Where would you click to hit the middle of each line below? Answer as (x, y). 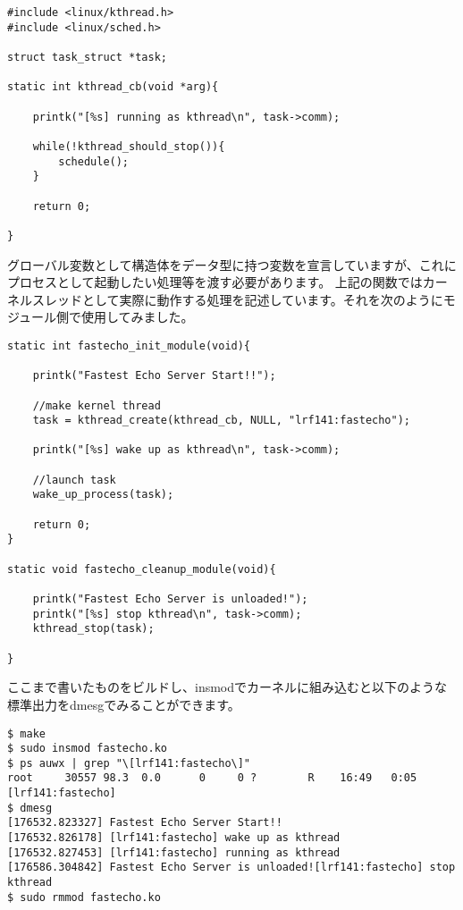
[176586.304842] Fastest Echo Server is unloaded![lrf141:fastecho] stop (231, 868)
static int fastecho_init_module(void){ (129, 345)
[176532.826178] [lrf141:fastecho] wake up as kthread (174, 838)
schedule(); (94, 161)
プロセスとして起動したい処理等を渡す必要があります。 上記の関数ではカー (227, 282)
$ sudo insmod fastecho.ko (87, 749)
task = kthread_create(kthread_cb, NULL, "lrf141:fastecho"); (222, 421)
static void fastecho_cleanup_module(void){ (142, 569)
